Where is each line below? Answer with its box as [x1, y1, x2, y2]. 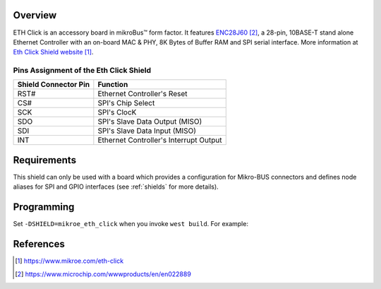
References [13, 238, 65, 250]
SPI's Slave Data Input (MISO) [97, 126, 197, 136]
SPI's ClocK [97, 107, 137, 117]
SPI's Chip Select [97, 98, 155, 108]
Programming [13, 201, 75, 213]
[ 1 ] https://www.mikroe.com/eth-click [15, 256, 123, 265]
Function [97, 80, 128, 90]
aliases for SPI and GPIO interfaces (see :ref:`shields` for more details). [13, 182, 219, 191]
